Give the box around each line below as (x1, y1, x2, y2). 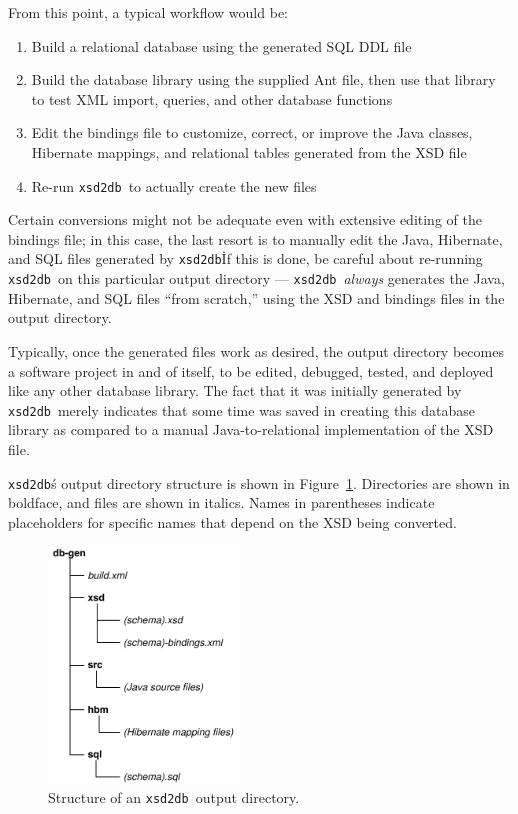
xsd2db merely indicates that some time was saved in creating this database (8, 399, 475, 420)
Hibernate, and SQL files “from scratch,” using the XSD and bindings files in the (8, 287, 505, 308)
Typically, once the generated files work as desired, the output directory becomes (8, 340, 504, 361)
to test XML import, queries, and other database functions (31, 88, 393, 109)
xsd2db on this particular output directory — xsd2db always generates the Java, (8, 268, 505, 289)
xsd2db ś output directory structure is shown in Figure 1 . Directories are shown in (8, 472, 510, 493)
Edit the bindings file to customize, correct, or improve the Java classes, (31, 122, 473, 143)
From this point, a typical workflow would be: (8, 2, 288, 22)
